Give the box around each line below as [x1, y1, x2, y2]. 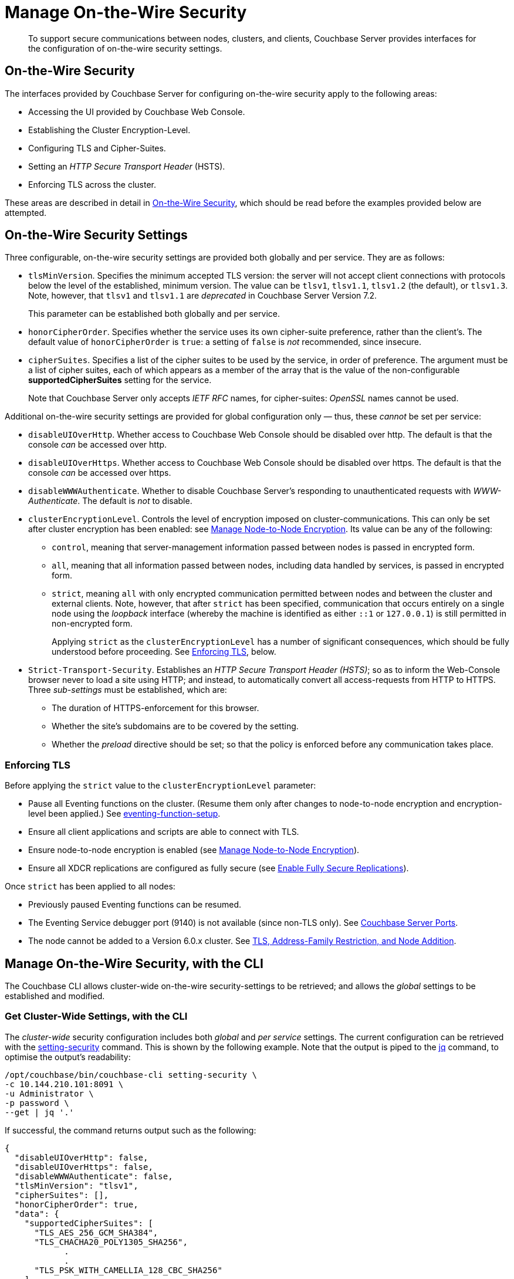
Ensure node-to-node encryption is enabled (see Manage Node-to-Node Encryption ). [28, 845, 360, 855]
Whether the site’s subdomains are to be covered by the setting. [52, 721, 299, 732]
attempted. [5, 207, 47, 218]
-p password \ [5, 1098, 69, 1108]
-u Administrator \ [5, 1088, 94, 1098]
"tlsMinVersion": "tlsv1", [14, 1180, 138, 1190]
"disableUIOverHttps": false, [14, 1162, 153, 1172]
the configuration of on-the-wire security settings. [28, 43, 222, 53]
